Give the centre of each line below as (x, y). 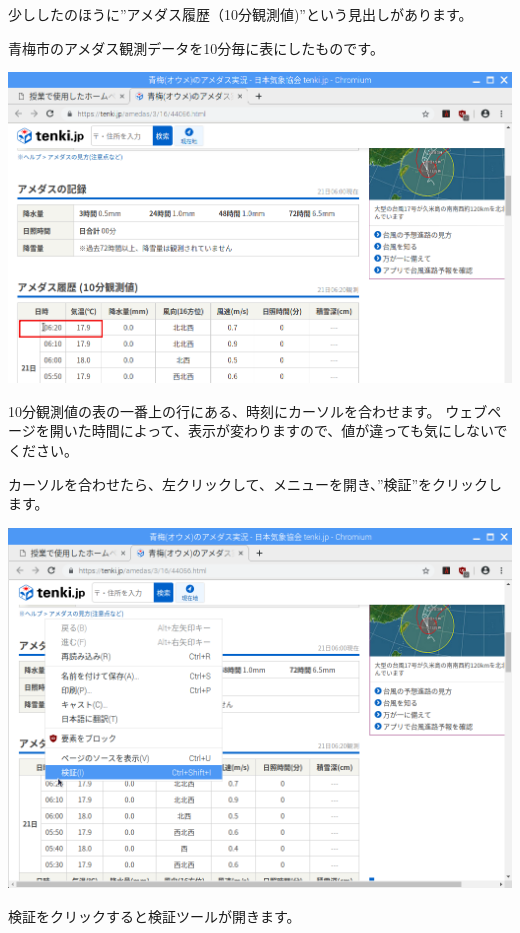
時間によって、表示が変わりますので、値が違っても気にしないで (299, 430)
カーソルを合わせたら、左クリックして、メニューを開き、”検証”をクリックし (255, 483)
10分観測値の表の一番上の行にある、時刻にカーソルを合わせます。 (224, 410)
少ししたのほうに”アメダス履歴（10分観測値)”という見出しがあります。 (240, 14)
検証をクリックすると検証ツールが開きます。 (154, 915)
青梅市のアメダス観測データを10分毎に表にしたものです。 (196, 47)
